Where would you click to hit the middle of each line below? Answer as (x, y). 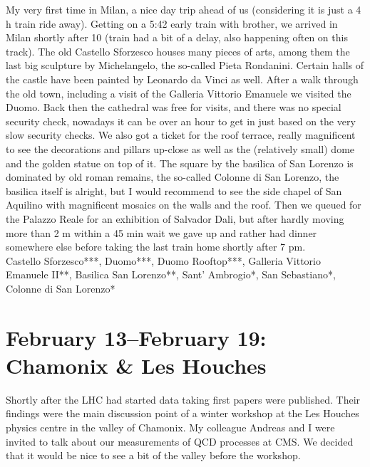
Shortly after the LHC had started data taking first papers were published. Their (183, 399)
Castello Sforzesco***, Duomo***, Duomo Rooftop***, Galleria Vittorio (163, 260)
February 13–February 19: (136, 337)
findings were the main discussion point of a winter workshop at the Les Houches (183, 413)
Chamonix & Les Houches (136, 365)
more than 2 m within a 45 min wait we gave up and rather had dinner (161, 232)
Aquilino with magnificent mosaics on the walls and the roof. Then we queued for (184, 205)
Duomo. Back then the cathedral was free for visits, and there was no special (174, 107)
